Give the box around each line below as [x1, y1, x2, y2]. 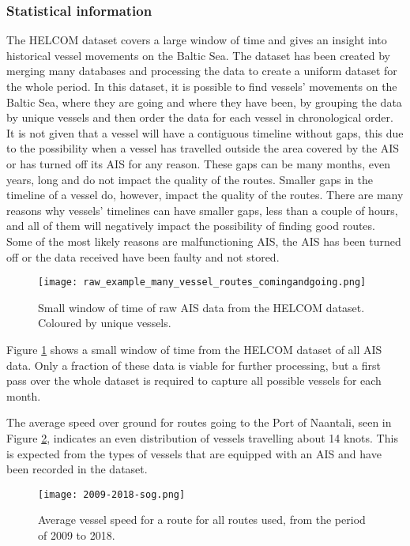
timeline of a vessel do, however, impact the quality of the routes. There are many [6, 186, 404, 203]
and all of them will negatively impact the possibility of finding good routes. [6, 217, 375, 234]
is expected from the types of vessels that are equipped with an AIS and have [6, 445, 382, 461]
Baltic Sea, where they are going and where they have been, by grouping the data [6, 93, 402, 110]
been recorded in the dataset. [6, 461, 148, 477]
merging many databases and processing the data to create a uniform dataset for [6, 62, 397, 79]
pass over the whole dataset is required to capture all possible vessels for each [6, 372, 382, 389]
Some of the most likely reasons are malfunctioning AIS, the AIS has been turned [6, 232, 401, 249]
